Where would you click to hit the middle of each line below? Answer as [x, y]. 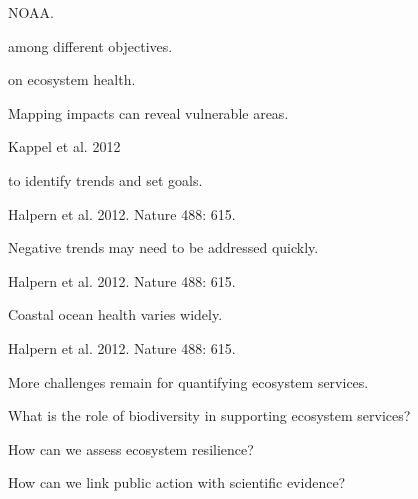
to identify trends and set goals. [105, 179]
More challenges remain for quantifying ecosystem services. [188, 381]
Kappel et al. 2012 [64, 146]
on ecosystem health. [72, 79]
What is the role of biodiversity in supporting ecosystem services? [209, 415]
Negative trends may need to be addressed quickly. [163, 247]
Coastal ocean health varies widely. [115, 314]
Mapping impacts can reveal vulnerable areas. [148, 112]
